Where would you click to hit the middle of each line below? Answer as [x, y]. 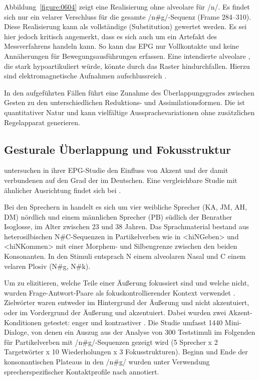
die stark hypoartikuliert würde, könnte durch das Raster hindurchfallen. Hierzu [127, 66]
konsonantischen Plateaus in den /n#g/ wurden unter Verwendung [107, 362]
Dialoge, [17, 332]
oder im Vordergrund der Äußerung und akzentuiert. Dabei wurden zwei [115, 312]
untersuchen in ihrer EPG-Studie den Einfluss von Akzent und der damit [116, 170]
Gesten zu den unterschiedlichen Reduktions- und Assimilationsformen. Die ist [124, 102]
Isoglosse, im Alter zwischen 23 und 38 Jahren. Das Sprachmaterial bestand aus [126, 226]
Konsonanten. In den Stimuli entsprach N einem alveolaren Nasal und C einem [125, 256]
